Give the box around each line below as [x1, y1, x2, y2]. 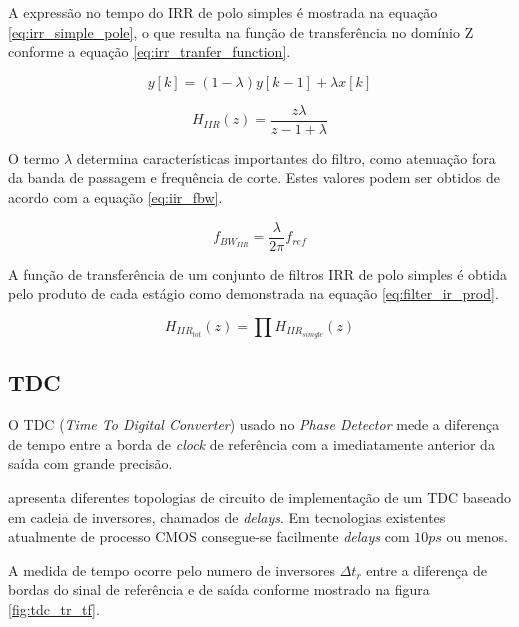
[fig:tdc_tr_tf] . [8, 598, 100, 619]
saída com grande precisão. [8, 453, 173, 474]
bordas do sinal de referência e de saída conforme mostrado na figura [8, 579, 430, 600]
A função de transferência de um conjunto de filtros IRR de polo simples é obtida [8, 263, 507, 284]
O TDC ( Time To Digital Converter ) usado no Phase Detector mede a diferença [8, 414, 500, 435]
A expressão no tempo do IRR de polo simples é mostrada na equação [8, 2, 438, 22]
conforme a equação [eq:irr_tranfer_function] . [8, 41, 291, 62]
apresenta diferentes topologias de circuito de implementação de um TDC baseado [8, 486, 512, 507]
